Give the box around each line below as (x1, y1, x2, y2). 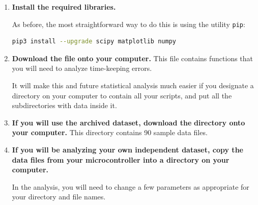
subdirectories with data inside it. (12, 100, 117, 111)
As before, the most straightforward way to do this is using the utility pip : (12, 18, 245, 29)
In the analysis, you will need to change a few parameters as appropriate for (12, 181, 249, 192)
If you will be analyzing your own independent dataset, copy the (12, 144, 243, 155)
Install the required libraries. (12, 2, 116, 12)
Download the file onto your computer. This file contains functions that (12, 53, 253, 63)
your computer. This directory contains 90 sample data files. (12, 127, 208, 138)
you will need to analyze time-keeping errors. (12, 63, 152, 73)
